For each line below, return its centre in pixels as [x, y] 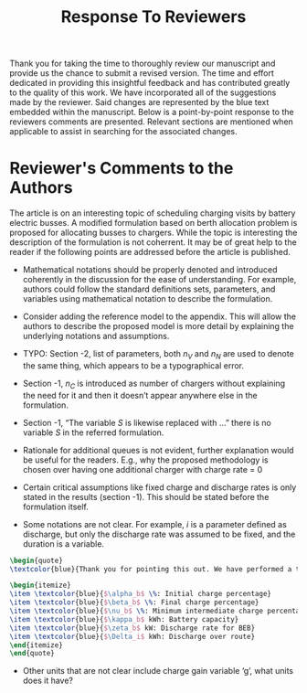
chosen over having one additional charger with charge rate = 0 [143, 469]
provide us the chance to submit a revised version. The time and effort [142, 73]
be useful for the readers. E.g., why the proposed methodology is [145, 460]
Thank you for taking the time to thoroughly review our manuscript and [143, 64]
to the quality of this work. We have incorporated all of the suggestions [143, 92]
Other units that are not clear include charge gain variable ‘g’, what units [158, 671]
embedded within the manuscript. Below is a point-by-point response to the [152, 112]
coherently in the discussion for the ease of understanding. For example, [159, 280]
